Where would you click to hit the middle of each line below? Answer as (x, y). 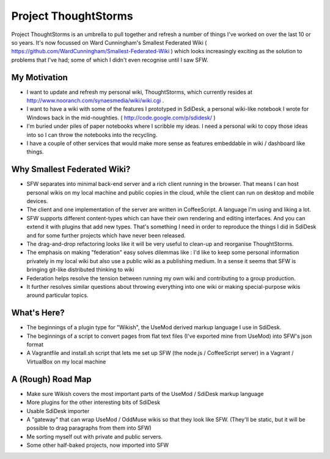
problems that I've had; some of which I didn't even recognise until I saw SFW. (110, 60)
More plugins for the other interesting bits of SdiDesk (94, 402)
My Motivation (40, 77)
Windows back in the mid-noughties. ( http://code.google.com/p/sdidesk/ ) (121, 118)
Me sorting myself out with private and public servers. (95, 436)
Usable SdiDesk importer (58, 411)
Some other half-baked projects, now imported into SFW (98, 445)
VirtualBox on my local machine (66, 362)
